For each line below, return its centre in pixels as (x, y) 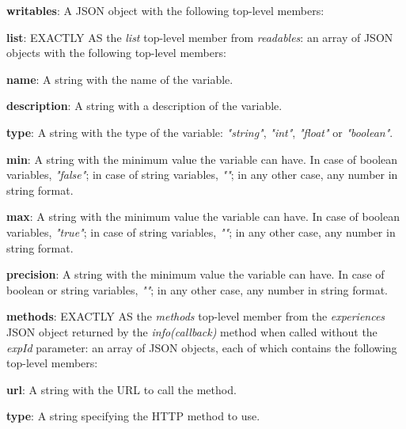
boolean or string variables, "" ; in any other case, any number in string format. (197, 289)
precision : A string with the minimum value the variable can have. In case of (195, 274)
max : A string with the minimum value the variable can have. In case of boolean (203, 216)
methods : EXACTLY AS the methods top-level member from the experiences (196, 316)
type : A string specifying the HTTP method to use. (133, 416)
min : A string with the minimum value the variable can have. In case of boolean (202, 159)
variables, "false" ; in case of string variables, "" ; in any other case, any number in (202, 175)
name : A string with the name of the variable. (120, 79)
